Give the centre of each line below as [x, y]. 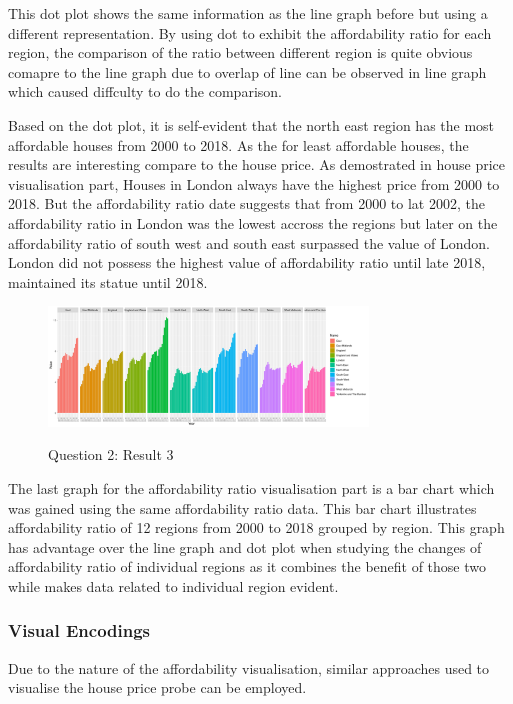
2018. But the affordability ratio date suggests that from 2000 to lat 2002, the [246, 203]
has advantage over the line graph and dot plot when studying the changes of [245, 546]
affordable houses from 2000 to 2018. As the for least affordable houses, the [238, 144]
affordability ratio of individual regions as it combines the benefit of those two [247, 566]
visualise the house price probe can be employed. [157, 687]
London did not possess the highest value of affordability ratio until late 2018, [247, 262]
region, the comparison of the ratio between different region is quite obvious [240, 52]
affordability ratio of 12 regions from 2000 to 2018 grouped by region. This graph [256, 527]
